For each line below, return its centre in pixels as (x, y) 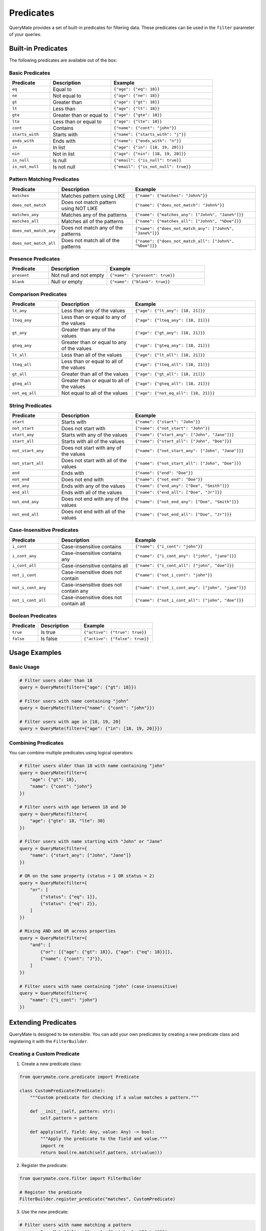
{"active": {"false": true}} (116, 638)
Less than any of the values (93, 311)
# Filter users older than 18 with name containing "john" (92, 766)
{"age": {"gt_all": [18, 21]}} (170, 374)
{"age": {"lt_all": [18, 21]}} (170, 355)
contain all (73, 603)
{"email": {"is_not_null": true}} (152, 167)
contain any (75, 591)
